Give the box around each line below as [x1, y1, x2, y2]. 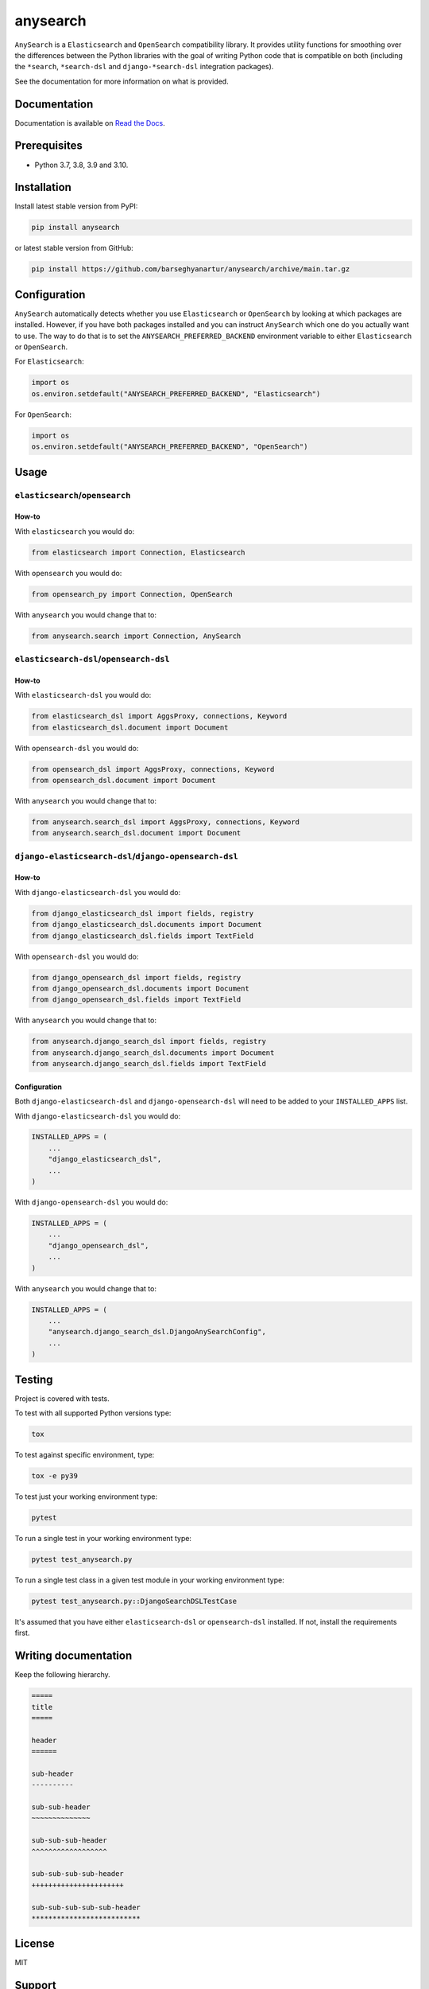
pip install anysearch [31, 223, 120, 232]
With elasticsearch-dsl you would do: [14, 691, 152, 700]
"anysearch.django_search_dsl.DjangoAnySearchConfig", [48, 1327, 266, 1337]
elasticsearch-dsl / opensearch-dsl [14, 653, 170, 664]
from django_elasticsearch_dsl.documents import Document [31, 920, 262, 929]
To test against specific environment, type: [14, 1450, 155, 1459]
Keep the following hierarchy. [14, 1670, 110, 1680]
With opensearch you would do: [14, 568, 122, 578]
